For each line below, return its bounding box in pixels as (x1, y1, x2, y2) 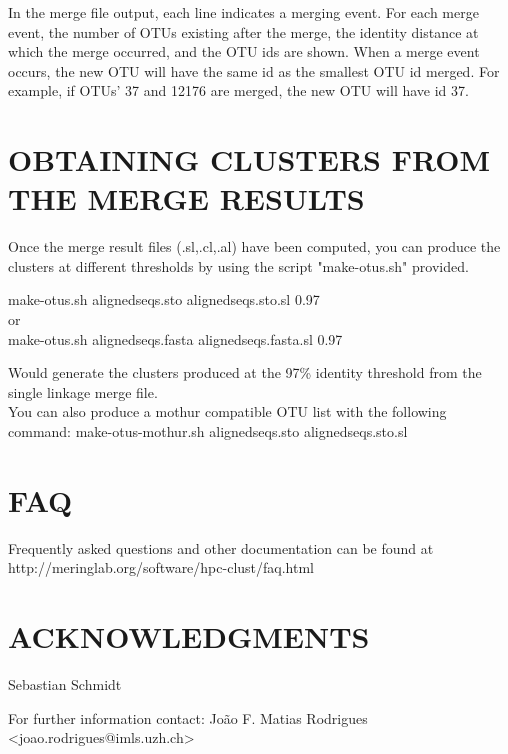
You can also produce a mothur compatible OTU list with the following (8, 401, 447, 422)
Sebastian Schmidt (8, 674, 122, 695)
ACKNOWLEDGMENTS (8, 616, 370, 657)
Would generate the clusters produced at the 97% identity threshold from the (8, 362, 482, 383)
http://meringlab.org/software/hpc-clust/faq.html (8, 557, 314, 578)
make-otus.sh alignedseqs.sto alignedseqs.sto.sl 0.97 (8, 289, 320, 310)
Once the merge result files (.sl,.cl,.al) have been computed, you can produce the (8, 236, 501, 257)
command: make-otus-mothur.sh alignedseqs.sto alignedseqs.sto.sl (8, 421, 408, 442)
